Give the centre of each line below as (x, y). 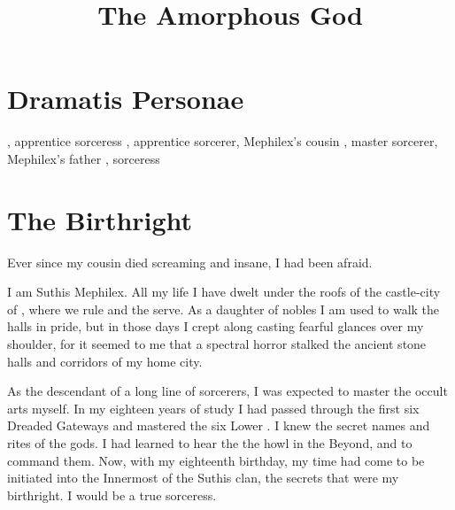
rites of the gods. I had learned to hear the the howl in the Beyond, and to (210, 442)
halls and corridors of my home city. (105, 361)
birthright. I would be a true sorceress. (112, 495)
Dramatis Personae (126, 99)
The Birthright (100, 219)
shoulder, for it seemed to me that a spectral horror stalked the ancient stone (217, 344)
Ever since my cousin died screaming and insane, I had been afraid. (190, 262)
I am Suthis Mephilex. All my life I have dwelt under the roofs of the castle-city (224, 292)
